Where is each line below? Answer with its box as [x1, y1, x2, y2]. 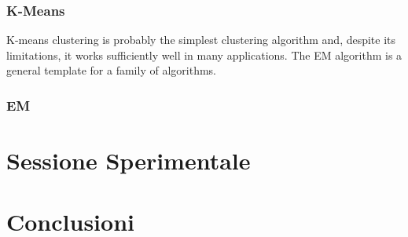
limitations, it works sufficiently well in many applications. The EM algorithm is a [6, 46, 402, 63]
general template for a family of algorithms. [6, 62, 216, 78]
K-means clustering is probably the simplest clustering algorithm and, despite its [6, 31, 396, 48]
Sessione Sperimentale [6, 144, 251, 177]
